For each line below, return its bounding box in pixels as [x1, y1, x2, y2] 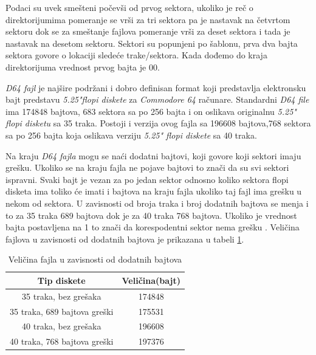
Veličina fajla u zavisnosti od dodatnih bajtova [8, 253, 182, 266]
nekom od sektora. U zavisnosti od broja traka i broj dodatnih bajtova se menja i [5, 196, 309, 209]
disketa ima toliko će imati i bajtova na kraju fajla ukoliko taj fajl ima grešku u [5, 185, 302, 198]
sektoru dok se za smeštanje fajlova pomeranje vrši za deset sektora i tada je [5, 25, 290, 38]
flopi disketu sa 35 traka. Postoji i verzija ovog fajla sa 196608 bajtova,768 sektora [5, 117, 311, 129]
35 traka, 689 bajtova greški [10, 305, 114, 317]
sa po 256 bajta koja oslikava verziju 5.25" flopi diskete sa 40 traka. [5, 128, 257, 141]
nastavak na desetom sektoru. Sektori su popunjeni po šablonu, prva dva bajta [5, 36, 298, 49]
